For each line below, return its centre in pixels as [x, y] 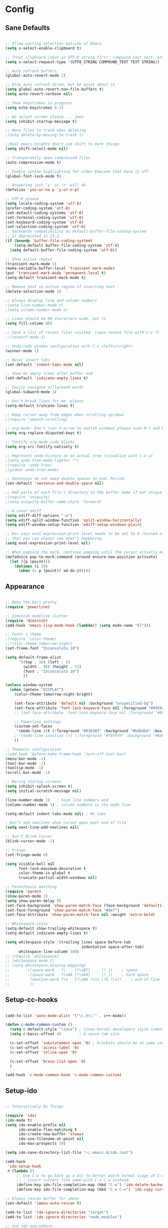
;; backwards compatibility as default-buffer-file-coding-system [76, 231]
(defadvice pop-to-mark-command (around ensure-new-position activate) [81, 557]
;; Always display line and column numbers [51, 300]
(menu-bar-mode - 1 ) [25, 759]
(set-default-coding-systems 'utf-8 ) [44, 213]
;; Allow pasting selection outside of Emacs [53, 44]
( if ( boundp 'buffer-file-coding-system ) [49, 241]
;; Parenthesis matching [31, 887]
